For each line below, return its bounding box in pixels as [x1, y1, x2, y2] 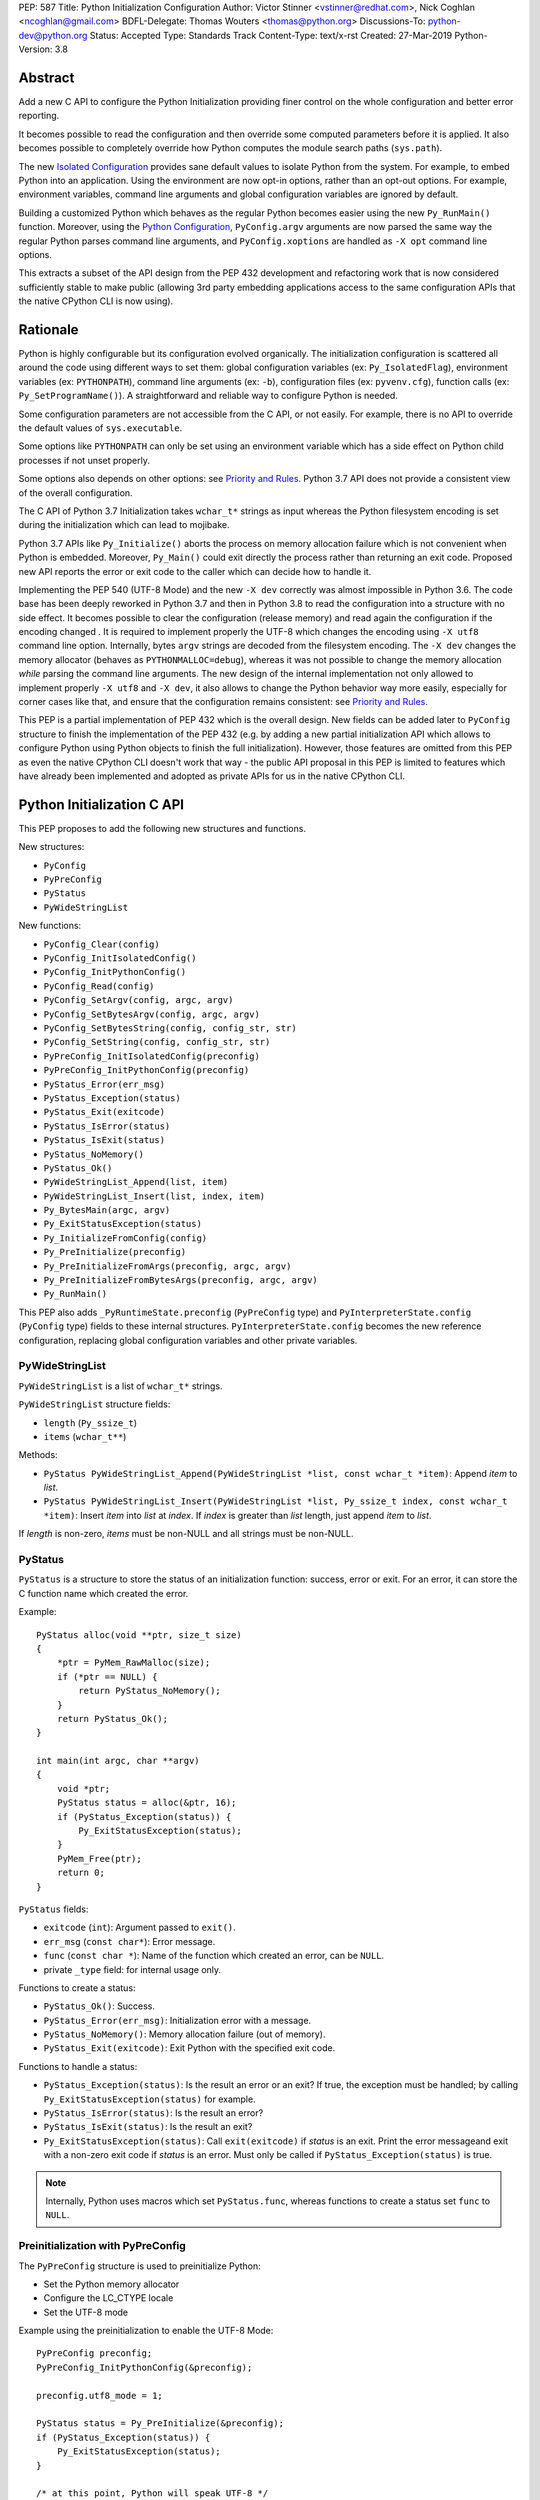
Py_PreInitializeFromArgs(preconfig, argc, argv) [43, 1260, 292, 1272]
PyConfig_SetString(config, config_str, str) [43, 1036, 271, 1048]
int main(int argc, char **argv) [36, 1755, 200, 1767]
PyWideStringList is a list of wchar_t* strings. [18, 1380, 223, 1392]
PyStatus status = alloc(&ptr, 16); [56, 1797, 237, 1809]
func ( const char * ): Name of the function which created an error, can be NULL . [43, 1950, 385, 1962]
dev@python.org [18, 29, 88, 41]
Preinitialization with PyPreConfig [18, 2239, 187, 2253]
